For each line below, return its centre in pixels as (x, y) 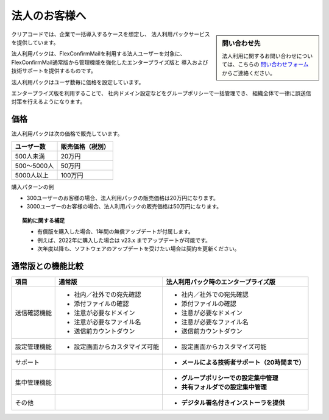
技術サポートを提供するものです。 (54, 71)
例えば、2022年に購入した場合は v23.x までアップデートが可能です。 (124, 240)
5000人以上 (32, 175)
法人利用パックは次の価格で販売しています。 (67, 133)
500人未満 (30, 156)
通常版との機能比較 (47, 266)
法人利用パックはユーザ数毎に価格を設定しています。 (78, 82)
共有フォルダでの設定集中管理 (224, 387)
